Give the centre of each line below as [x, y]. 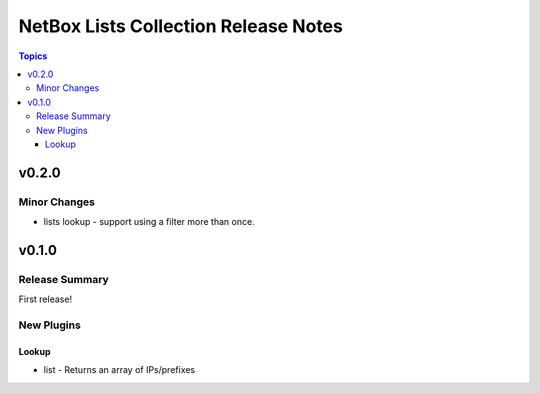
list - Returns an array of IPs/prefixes [119, 370]
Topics [33, 56]
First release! [45, 299]
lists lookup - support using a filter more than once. [149, 222]
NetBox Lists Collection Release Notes [181, 26]
